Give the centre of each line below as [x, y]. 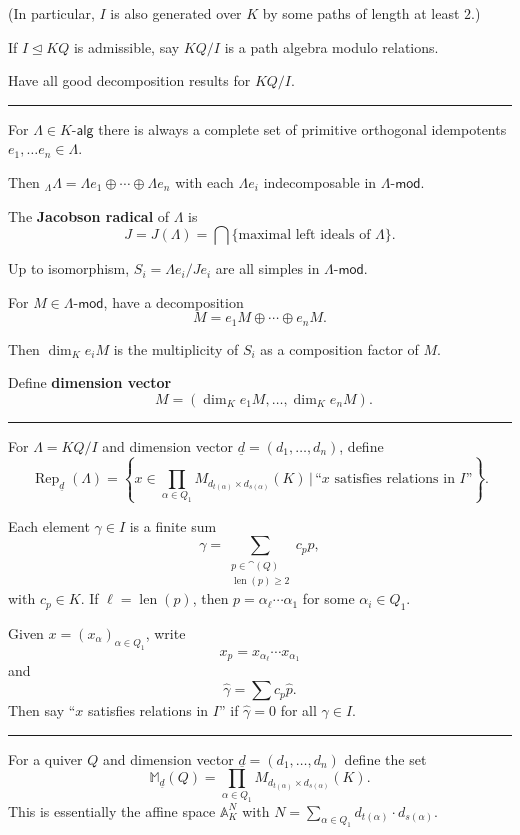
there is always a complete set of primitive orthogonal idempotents [302, 128]
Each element [49, 525]
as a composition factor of [339, 348]
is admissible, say [126, 46]
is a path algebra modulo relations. [331, 46]
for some [328, 598]
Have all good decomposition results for [129, 80]
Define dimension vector [90, 382]
